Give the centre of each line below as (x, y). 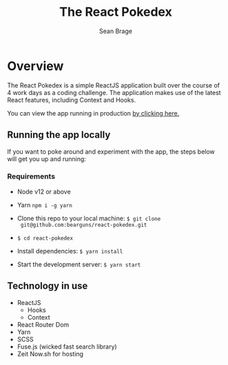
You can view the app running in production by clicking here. (93, 113)
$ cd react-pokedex (45, 238)
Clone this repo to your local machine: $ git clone (89, 218)
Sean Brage (116, 31)
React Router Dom (43, 324)
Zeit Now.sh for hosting (50, 354)
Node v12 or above (44, 191)
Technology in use (48, 286)
